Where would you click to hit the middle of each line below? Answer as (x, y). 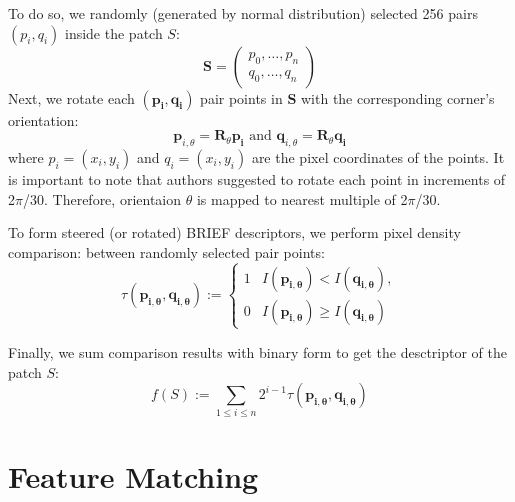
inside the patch (114, 32)
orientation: (43, 119)
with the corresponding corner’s (397, 97)
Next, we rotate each (71, 97)
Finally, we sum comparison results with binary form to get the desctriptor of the (257, 351)
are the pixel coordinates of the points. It (378, 156)
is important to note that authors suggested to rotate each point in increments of (257, 178)
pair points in (241, 97)
